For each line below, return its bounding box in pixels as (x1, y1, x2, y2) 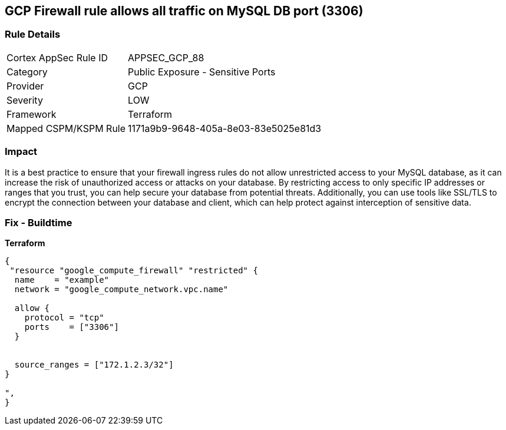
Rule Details (5, 28, 61, 41)
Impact (5, 145, 38, 158)
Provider (6, 80, 44, 92)
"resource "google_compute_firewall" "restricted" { (9, 266, 258, 276)
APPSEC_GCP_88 (128, 51, 204, 64)
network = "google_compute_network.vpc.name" (14, 285, 229, 295)
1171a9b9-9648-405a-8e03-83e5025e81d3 (128, 122, 322, 134)
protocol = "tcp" (24, 313, 104, 323)
